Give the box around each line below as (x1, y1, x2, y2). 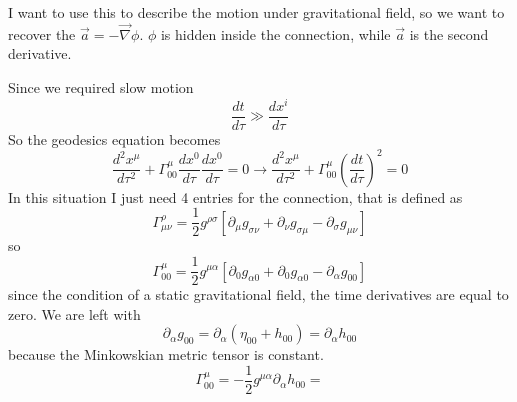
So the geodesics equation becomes (8, 128, 221, 149)
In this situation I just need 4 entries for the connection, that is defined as (8, 186, 463, 207)
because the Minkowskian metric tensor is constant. (8, 344, 324, 365)
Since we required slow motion (8, 77, 194, 97)
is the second (409, 23, 489, 44)
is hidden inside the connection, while (160, 23, 391, 44)
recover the (8, 23, 76, 44)
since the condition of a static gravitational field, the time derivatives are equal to (8, 284, 509, 305)
